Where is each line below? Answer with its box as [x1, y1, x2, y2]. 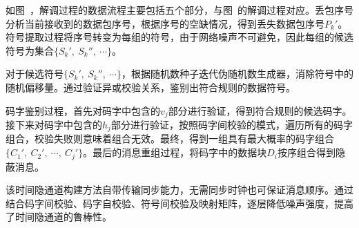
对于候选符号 [6, 66, 64, 81]
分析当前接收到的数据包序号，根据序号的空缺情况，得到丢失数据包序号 [6, 16, 324, 30]
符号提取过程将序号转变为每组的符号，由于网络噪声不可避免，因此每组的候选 [6, 30, 353, 44]
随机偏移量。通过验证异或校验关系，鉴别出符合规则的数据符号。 [6, 79, 295, 94]
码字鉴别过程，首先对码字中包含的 [6, 103, 160, 117]
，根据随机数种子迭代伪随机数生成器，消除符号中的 [122, 66, 354, 81]
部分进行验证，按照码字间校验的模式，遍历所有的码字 [110, 117, 353, 132]
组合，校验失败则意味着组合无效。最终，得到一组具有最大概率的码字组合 [6, 131, 334, 146]
